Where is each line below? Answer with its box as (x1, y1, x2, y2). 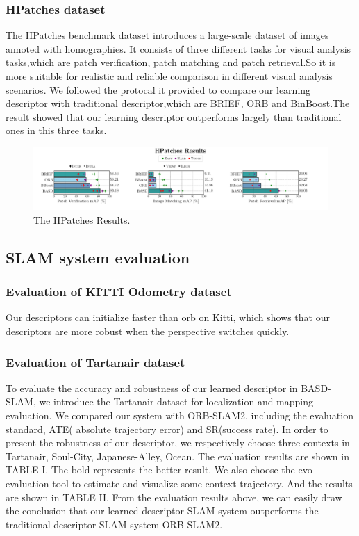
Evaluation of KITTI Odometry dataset (6, 283, 232, 300)
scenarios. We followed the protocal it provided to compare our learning (6, 82, 311, 97)
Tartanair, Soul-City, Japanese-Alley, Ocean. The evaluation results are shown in (6, 448, 349, 463)
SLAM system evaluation (6, 246, 190, 268)
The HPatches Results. (33, 212, 131, 227)
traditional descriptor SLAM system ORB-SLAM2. (6, 517, 223, 531)
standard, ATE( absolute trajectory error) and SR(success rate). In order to (6, 421, 328, 436)
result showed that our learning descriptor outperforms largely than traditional (6, 109, 342, 124)
